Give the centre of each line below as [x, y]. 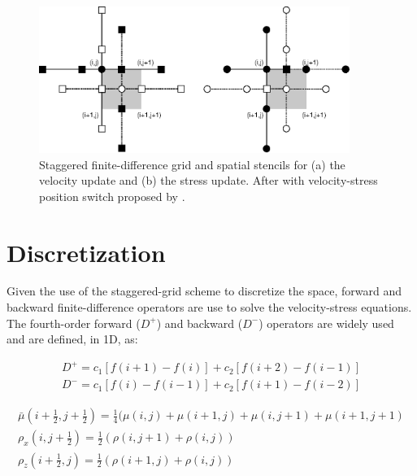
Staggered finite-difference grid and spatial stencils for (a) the [192, 164]
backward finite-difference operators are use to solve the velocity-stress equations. [209, 307]
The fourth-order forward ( [74, 323]
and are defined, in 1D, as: [72, 339]
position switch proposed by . [112, 196]
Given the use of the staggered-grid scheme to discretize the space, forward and [204, 291]
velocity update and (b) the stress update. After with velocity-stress [208, 180]
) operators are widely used [326, 323]
